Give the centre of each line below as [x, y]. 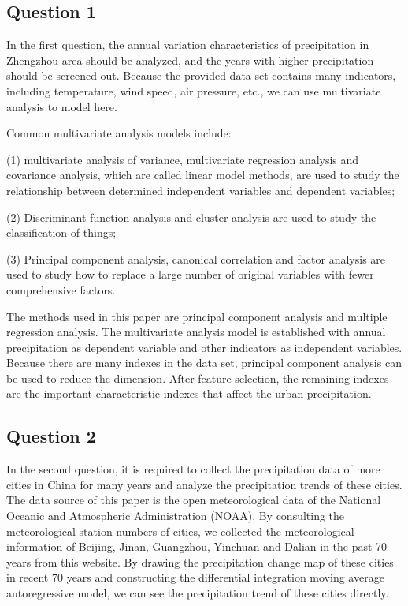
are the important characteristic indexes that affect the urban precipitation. [189, 393]
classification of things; [61, 232]
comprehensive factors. [61, 289]
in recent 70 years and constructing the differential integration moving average [195, 577]
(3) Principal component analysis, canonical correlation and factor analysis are [196, 258]
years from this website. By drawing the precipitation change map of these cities [200, 561]
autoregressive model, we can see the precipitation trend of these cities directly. [198, 593]
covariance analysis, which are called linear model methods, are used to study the [203, 175]
